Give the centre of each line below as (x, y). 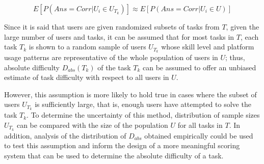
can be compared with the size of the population (92, 125)
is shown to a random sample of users (87, 47)
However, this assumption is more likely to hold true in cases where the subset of (130, 94)
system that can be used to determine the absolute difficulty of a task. (114, 155)
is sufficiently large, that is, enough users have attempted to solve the (143, 104)
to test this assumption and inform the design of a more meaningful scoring (122, 145)
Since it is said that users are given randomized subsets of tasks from (112, 26)
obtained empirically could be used (199, 135)
